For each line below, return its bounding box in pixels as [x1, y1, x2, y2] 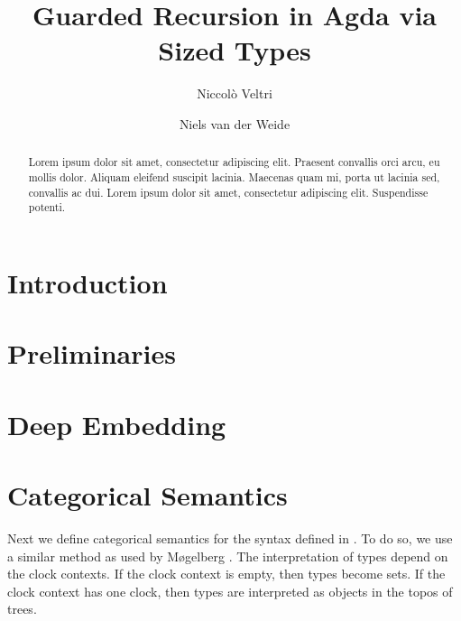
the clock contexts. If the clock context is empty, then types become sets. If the [7, 564, 446, 583]
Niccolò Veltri [197, 84, 272, 103]
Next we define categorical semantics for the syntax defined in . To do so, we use [7, 528, 453, 547]
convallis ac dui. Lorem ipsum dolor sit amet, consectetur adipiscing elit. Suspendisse [28, 184, 429, 199]
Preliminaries [7, 335, 176, 372]
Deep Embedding [7, 405, 226, 442]
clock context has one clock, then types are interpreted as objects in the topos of [7, 581, 453, 600]
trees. [7, 599, 37, 618]
